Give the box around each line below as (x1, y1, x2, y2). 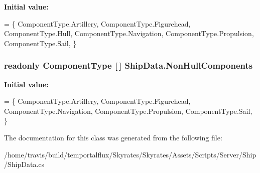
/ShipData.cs (4, 159, 45, 169)
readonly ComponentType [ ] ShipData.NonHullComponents (4, 59, 253, 72)
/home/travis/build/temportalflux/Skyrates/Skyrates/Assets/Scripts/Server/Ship (4, 149, 256, 159)
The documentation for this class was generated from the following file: (4, 132, 222, 142)
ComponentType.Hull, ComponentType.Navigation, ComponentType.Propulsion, (4, 28, 254, 39)
